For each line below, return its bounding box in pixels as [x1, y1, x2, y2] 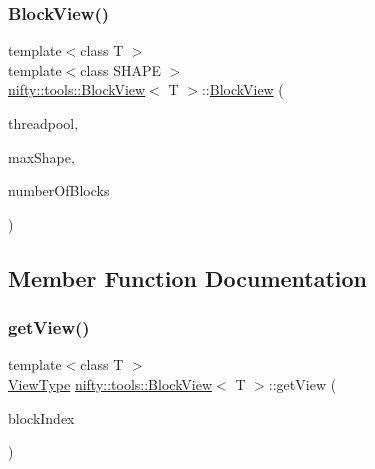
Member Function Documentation [8, 262, 368, 293]
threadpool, [8, 113, 79, 133]
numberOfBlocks [8, 180, 110, 201]
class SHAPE [80, 59, 161, 80]
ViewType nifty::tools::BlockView [8, 373, 213, 394]
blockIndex [8, 407, 75, 428]
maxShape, [8, 146, 75, 167]
